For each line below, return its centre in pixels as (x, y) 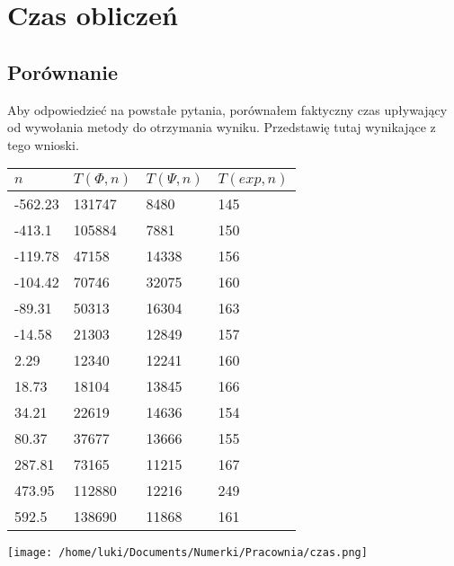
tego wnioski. (43, 144)
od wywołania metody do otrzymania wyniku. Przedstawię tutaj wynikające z (222, 127)
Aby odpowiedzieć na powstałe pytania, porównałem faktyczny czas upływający (227, 109)
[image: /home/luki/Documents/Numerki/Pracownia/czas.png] (187, 553)
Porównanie (63, 71)
